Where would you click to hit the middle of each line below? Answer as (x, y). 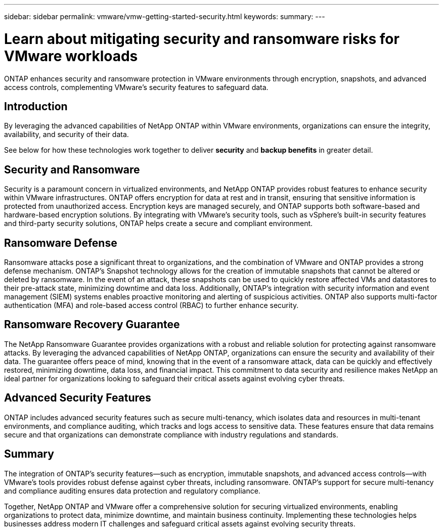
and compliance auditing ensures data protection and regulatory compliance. (132, 491)
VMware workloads (71, 56)
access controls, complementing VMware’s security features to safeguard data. (136, 87)
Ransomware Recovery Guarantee (92, 325)
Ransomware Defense (61, 243)
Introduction (36, 106)
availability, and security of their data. (67, 135)
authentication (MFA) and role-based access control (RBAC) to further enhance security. (151, 305)
